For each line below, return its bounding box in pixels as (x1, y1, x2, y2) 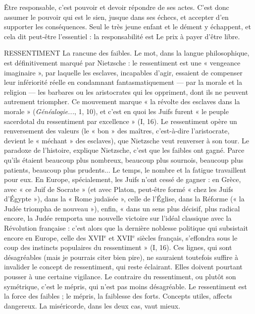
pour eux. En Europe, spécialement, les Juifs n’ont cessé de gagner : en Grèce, (4, 174, 241, 185)
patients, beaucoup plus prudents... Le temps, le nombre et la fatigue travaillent (4, 164, 247, 175)
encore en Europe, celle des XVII (4, 232, 104, 243)
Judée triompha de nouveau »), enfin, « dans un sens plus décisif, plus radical (4, 203, 240, 213)
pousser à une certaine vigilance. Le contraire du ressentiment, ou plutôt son (4, 271, 236, 282)
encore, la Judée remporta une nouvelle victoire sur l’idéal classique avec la (4, 213, 232, 223)
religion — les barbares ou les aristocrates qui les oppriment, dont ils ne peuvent (4, 86, 249, 97)
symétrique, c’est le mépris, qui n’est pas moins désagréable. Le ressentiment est (4, 281, 247, 291)
